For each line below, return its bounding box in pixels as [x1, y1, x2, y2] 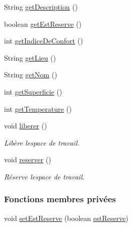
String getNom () [4, 69, 57, 80]
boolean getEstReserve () [4, 18, 82, 29]
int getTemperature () [4, 103, 72, 114]
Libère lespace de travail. [4, 137, 80, 148]
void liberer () [4, 120, 47, 131]
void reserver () [4, 154, 51, 165]
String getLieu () [4, 52, 56, 63]
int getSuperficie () [4, 86, 62, 97]
